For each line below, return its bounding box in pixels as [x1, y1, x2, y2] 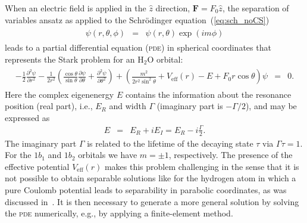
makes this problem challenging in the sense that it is [104, 160, 299, 172]
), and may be [245, 100, 297, 112]
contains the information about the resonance [125, 88, 292, 100]
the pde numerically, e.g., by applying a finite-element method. [5, 207, 233, 219]
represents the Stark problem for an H [5, 52, 144, 65]
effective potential [5, 160, 70, 172]
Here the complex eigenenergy [5, 88, 114, 100]
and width [109, 100, 146, 112]
